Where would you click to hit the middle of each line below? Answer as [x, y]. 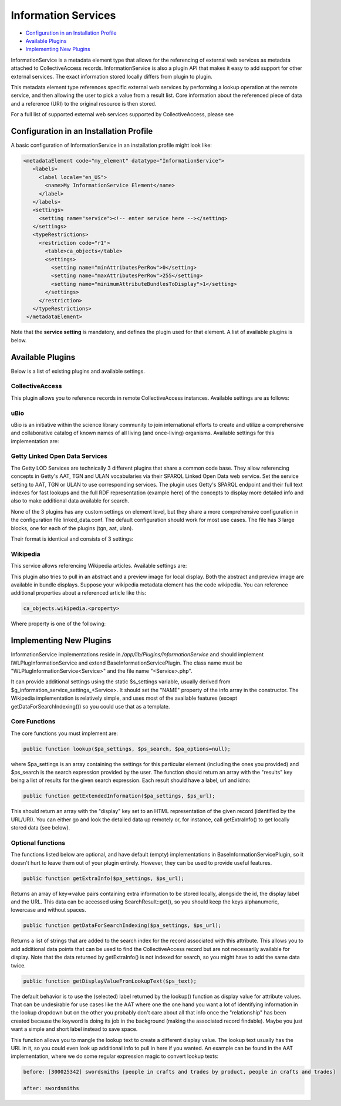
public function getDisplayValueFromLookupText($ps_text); [110, 981]
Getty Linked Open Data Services [59, 456]
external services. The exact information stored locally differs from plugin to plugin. [112, 76]
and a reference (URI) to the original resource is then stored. [84, 103]
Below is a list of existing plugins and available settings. [78, 371]
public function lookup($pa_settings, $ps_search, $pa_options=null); [127, 749]
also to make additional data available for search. [70, 501]
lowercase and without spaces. [48, 910]
